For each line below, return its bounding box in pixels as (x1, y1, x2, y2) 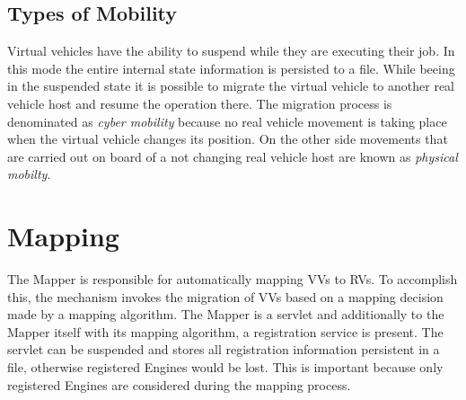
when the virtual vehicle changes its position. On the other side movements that (7, 129, 448, 148)
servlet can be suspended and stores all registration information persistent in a (7, 340, 440, 359)
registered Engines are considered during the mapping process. (7, 375, 351, 394)
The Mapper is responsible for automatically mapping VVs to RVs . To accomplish (7, 270, 458, 289)
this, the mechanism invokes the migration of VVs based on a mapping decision (7, 287, 444, 306)
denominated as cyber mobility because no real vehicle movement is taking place (7, 111, 447, 130)
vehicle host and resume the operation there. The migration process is (7, 93, 392, 112)
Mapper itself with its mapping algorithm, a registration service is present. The (7, 322, 444, 341)
